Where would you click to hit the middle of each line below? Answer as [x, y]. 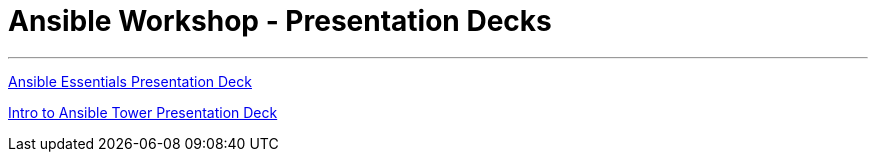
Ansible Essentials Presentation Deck [130, 81]
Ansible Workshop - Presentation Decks [280, 21]
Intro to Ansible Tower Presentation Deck [143, 112]
